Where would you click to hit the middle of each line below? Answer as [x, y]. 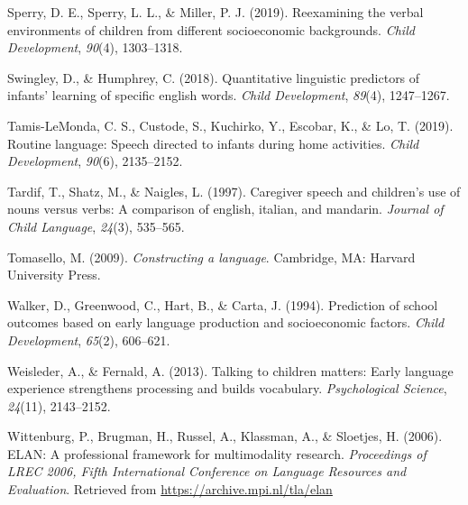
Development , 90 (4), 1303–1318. [95, 47]
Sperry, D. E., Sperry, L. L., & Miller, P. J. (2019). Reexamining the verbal [216, 12]
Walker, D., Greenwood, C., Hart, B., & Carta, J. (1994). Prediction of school [223, 304]
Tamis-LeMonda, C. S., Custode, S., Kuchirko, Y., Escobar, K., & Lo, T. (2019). [230, 125]
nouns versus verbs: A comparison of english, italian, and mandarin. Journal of [225, 209]
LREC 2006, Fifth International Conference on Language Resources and [207, 471]
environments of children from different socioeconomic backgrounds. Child [211, 29]
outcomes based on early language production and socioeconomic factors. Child [226, 322]
